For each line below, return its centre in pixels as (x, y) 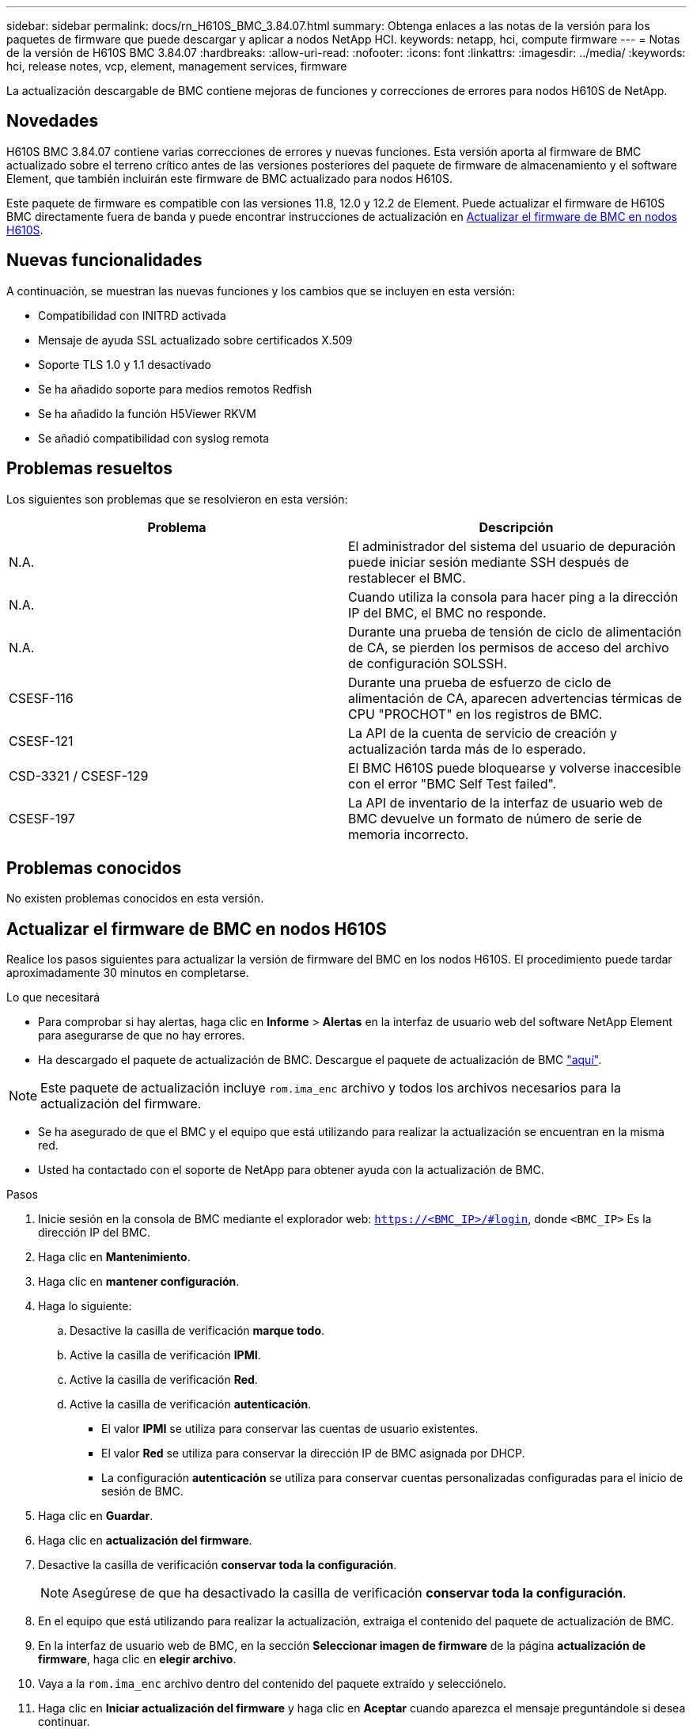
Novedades (53, 121)
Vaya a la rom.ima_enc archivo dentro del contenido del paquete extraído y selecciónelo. (273, 1684)
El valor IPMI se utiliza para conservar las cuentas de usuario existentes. (290, 1429)
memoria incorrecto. (409, 834)
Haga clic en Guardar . (96, 1516)
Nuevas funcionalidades (104, 260)
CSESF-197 (42, 818)
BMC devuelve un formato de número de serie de (495, 818)
